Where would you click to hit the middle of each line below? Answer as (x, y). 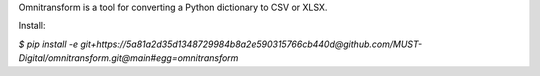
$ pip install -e (48, 44)
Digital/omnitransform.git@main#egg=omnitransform (128, 58)
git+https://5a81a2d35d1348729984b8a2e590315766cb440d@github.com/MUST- (251, 44)
